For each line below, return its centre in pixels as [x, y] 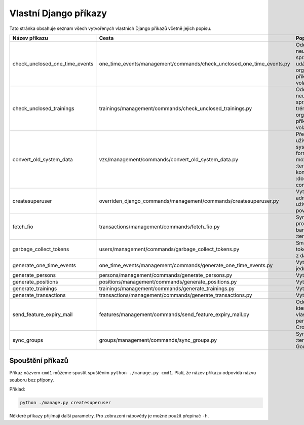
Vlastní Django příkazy [58, 13]
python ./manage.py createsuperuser [66, 403]
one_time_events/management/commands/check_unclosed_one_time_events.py [195, 63]
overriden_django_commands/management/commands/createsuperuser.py [189, 201]
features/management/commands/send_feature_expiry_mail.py [174, 314]
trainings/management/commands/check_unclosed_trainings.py [176, 108]
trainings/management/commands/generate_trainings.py [167, 288]
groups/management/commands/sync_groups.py [158, 340]
